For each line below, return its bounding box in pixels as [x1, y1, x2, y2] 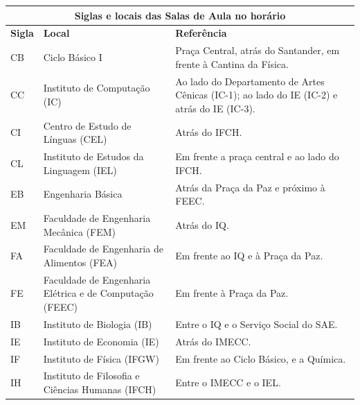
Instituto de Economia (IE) [43, 334, 159, 348]
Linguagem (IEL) [43, 162, 117, 177]
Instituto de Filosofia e [43, 368, 140, 383]
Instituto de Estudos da [43, 149, 144, 164]
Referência [175, 26, 227, 40]
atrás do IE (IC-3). [175, 101, 255, 115]
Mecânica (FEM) [43, 224, 116, 239]
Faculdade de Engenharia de [43, 241, 163, 256]
